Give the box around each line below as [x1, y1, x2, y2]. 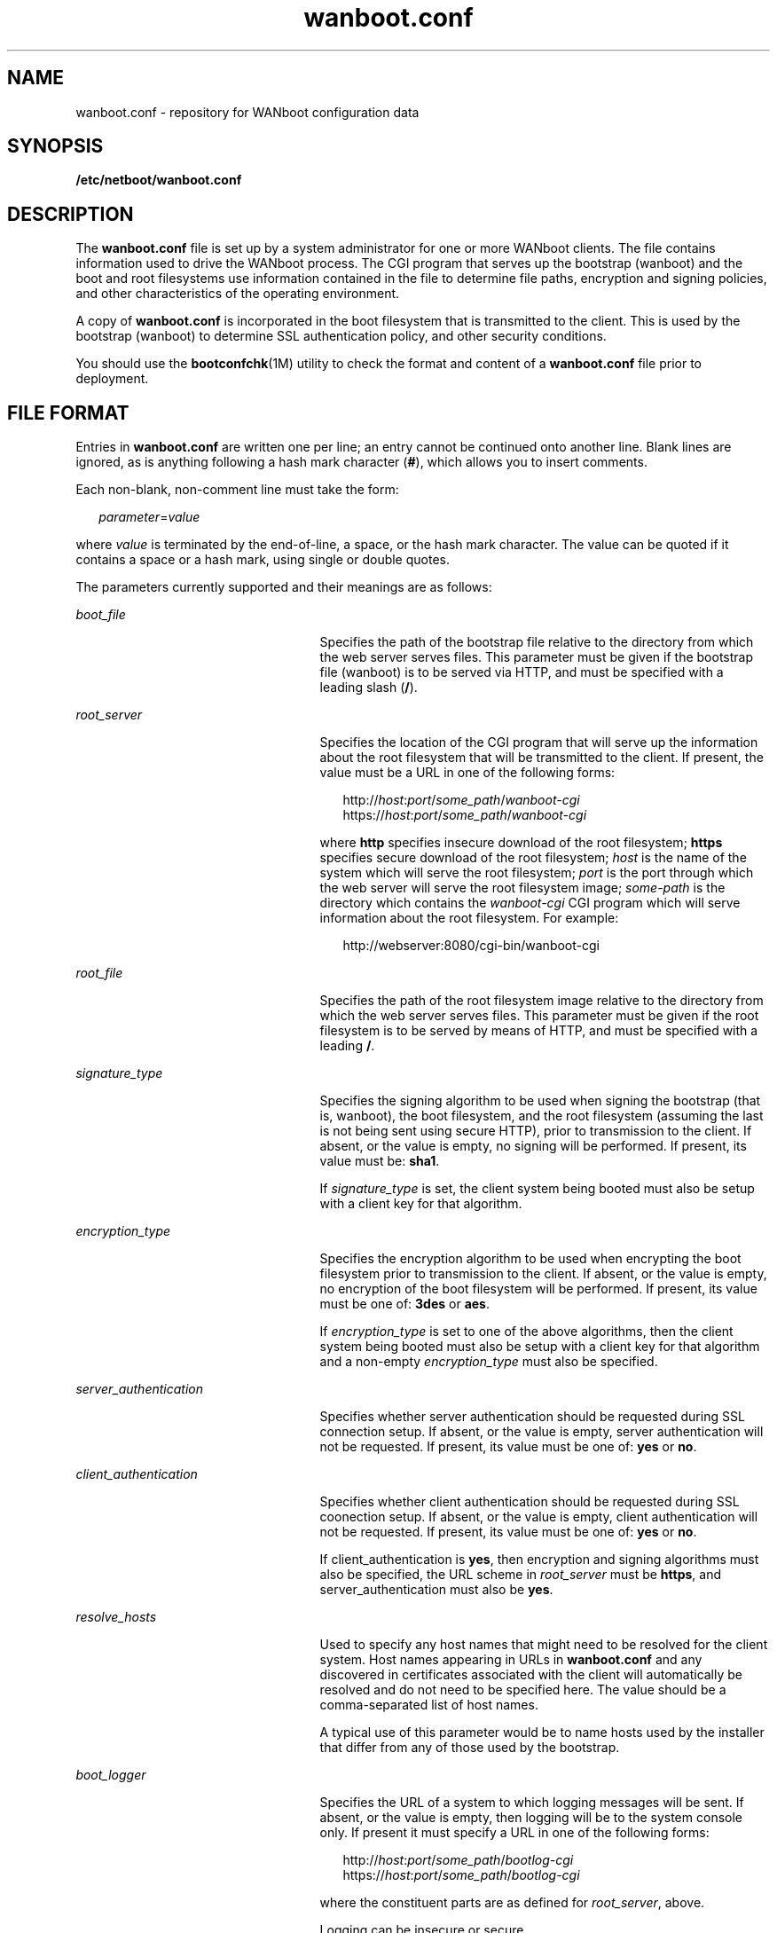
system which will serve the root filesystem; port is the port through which [319, 865, 754, 881]
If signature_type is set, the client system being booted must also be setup [319, 1181, 755, 1197]
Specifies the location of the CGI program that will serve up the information [319, 735, 758, 750]
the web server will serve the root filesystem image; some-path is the [319, 880, 726, 896]
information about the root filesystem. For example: [319, 910, 619, 926]
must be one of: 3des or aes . [319, 1296, 490, 1312]
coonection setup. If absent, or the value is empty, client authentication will [319, 1509, 758, 1525]
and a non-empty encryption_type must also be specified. [319, 1354, 658, 1370]
